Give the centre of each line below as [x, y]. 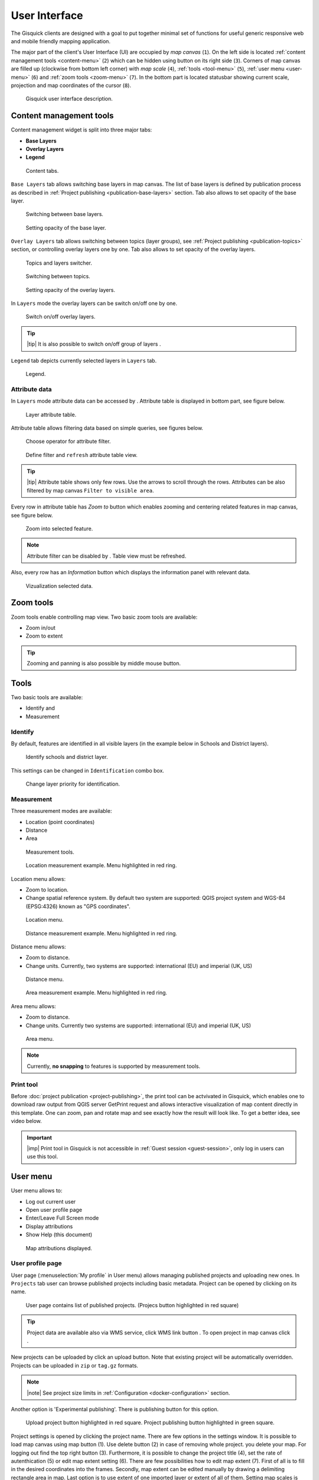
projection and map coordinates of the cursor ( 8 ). [71, 85]
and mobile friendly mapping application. [61, 41]
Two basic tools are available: [47, 697]
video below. [27, 1121]
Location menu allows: [38, 879]
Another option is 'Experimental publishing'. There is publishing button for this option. [115, 1409]
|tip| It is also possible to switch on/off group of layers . [94, 344]
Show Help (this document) [59, 1235]
